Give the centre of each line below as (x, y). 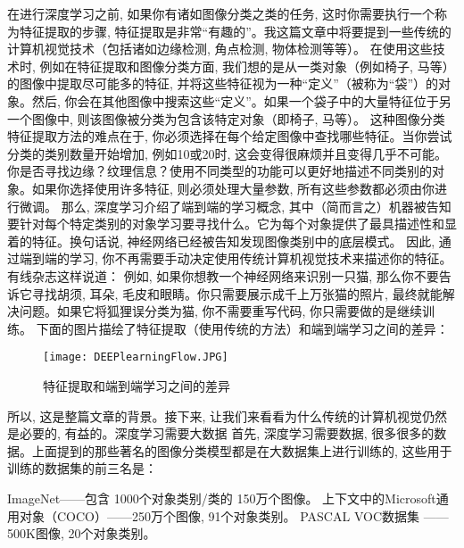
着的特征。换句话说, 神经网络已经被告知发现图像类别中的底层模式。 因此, (221, 241)
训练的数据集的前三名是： (82, 468)
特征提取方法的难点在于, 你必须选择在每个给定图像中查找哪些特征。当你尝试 (230, 136)
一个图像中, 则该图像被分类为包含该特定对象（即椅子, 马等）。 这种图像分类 (226, 118)
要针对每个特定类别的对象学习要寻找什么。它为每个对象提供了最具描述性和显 (232, 224)
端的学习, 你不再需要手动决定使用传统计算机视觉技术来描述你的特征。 (248, 258)
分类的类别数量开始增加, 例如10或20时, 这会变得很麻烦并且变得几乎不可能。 (228, 153)
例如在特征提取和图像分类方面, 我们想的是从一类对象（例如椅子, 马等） (247, 66)
